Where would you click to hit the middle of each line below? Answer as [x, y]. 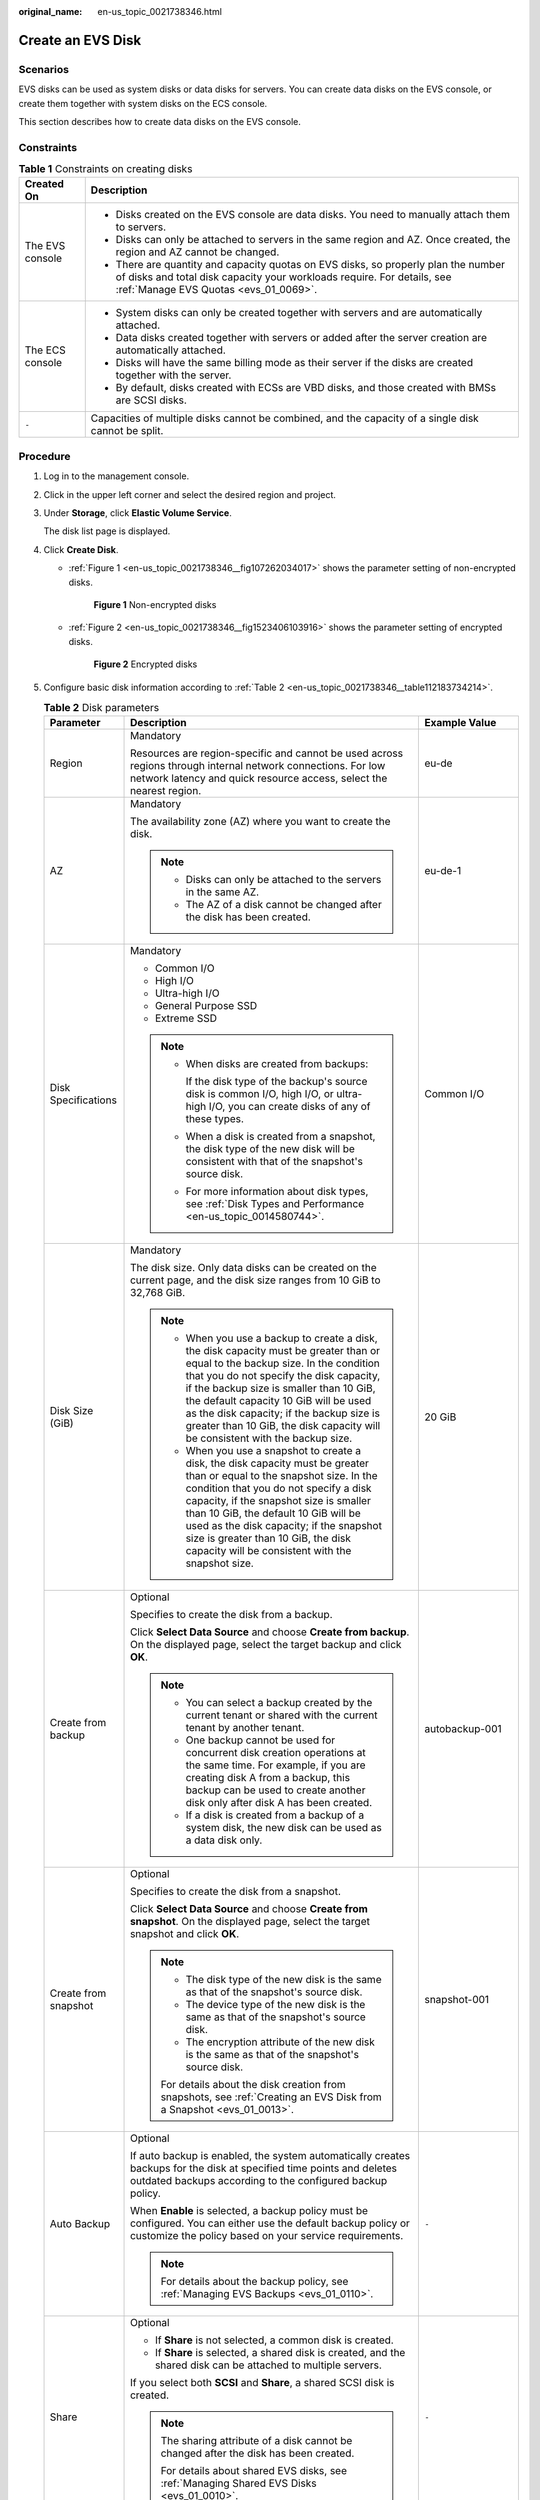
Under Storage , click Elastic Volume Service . [137, 512]
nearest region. [166, 791]
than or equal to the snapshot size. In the [282, 1476]
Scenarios [44, 69]
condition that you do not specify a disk [278, 1488]
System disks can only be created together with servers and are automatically [299, 313]
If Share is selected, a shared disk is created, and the [280, 2353]
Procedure [44, 456]
